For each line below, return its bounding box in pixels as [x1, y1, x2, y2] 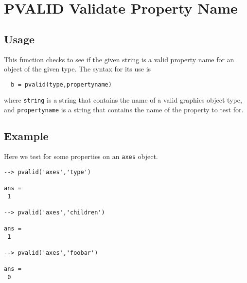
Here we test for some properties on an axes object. [4, 151, 158, 161]
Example [4, 128, 49, 143]
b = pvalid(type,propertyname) [11, 81, 112, 88]
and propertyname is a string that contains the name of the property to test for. [4, 105, 244, 115]
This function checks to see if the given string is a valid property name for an [4, 54, 234, 64]
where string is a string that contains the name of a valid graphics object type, [4, 95, 242, 105]
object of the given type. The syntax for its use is [4, 64, 151, 74]
